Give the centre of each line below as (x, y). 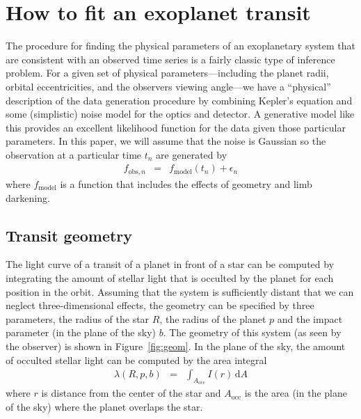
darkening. (28, 197)
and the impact (310, 318)
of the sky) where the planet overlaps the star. (104, 406)
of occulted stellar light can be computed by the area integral (136, 359)
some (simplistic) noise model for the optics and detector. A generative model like (180, 114)
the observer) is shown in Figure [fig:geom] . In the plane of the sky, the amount (176, 346)
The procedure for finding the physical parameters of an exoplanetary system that (181, 46)
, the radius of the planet (213, 318)
